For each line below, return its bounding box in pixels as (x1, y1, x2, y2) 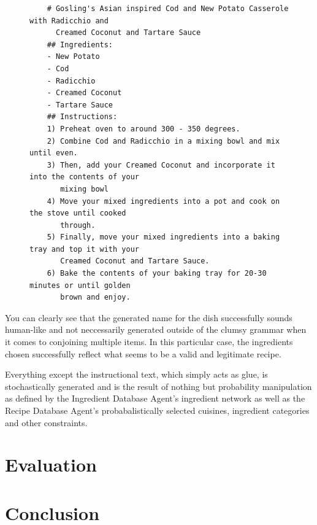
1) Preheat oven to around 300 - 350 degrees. (47, 124, 240, 133)
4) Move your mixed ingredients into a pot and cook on (47, 196, 280, 206)
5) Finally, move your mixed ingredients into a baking (47, 233, 280, 242)
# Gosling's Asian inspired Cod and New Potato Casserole (47, 4, 289, 13)
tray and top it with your (29, 244, 139, 254)
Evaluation (5, 452, 97, 477)
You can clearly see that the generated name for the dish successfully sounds (5, 311, 292, 324)
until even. (29, 149, 78, 158)
